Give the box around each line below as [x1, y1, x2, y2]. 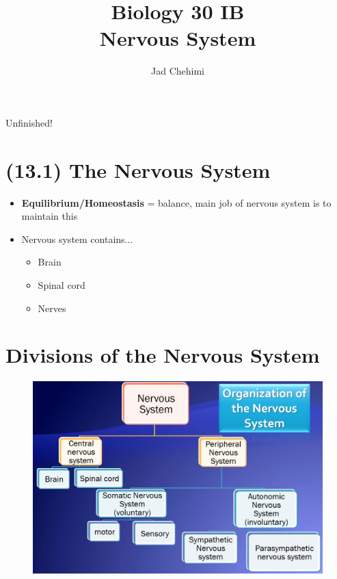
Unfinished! [5, 115, 53, 129]
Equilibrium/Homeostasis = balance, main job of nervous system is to [21, 195, 332, 209]
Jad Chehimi [151, 64, 204, 78]
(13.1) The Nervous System [5, 155, 271, 183]
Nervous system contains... [21, 231, 133, 246]
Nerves [38, 300, 66, 315]
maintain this [21, 209, 78, 223]
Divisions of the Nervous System [5, 341, 320, 369]
